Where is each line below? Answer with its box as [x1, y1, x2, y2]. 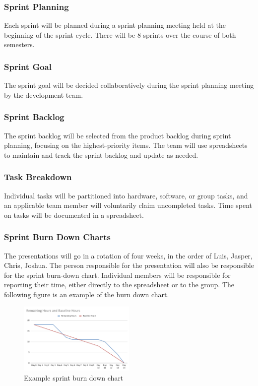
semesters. [4, 39, 35, 50]
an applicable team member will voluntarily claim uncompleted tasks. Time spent [4, 200, 253, 210]
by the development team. [4, 89, 83, 100]
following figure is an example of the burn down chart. [4, 289, 169, 299]
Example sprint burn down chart [24, 372, 124, 383]
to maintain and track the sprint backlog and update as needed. [4, 149, 198, 160]
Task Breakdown [4, 171, 72, 183]
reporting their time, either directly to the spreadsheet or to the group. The [4, 279, 235, 290]
